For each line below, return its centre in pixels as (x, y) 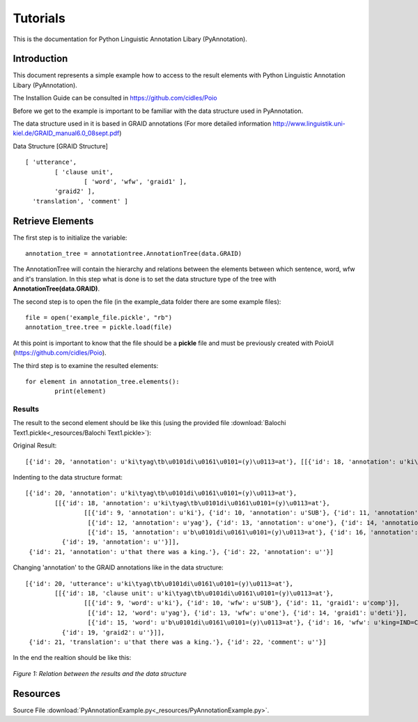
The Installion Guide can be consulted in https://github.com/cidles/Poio (115, 98)
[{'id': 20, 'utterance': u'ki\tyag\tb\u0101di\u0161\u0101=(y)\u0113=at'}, (160, 583)
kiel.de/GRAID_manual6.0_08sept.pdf (66, 133)
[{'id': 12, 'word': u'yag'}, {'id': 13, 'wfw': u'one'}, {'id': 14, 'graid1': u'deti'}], (247, 613)
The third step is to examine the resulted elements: (86, 365)
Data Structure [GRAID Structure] (60, 146)
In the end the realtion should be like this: (72, 658)
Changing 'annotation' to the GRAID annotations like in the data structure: (118, 567)
